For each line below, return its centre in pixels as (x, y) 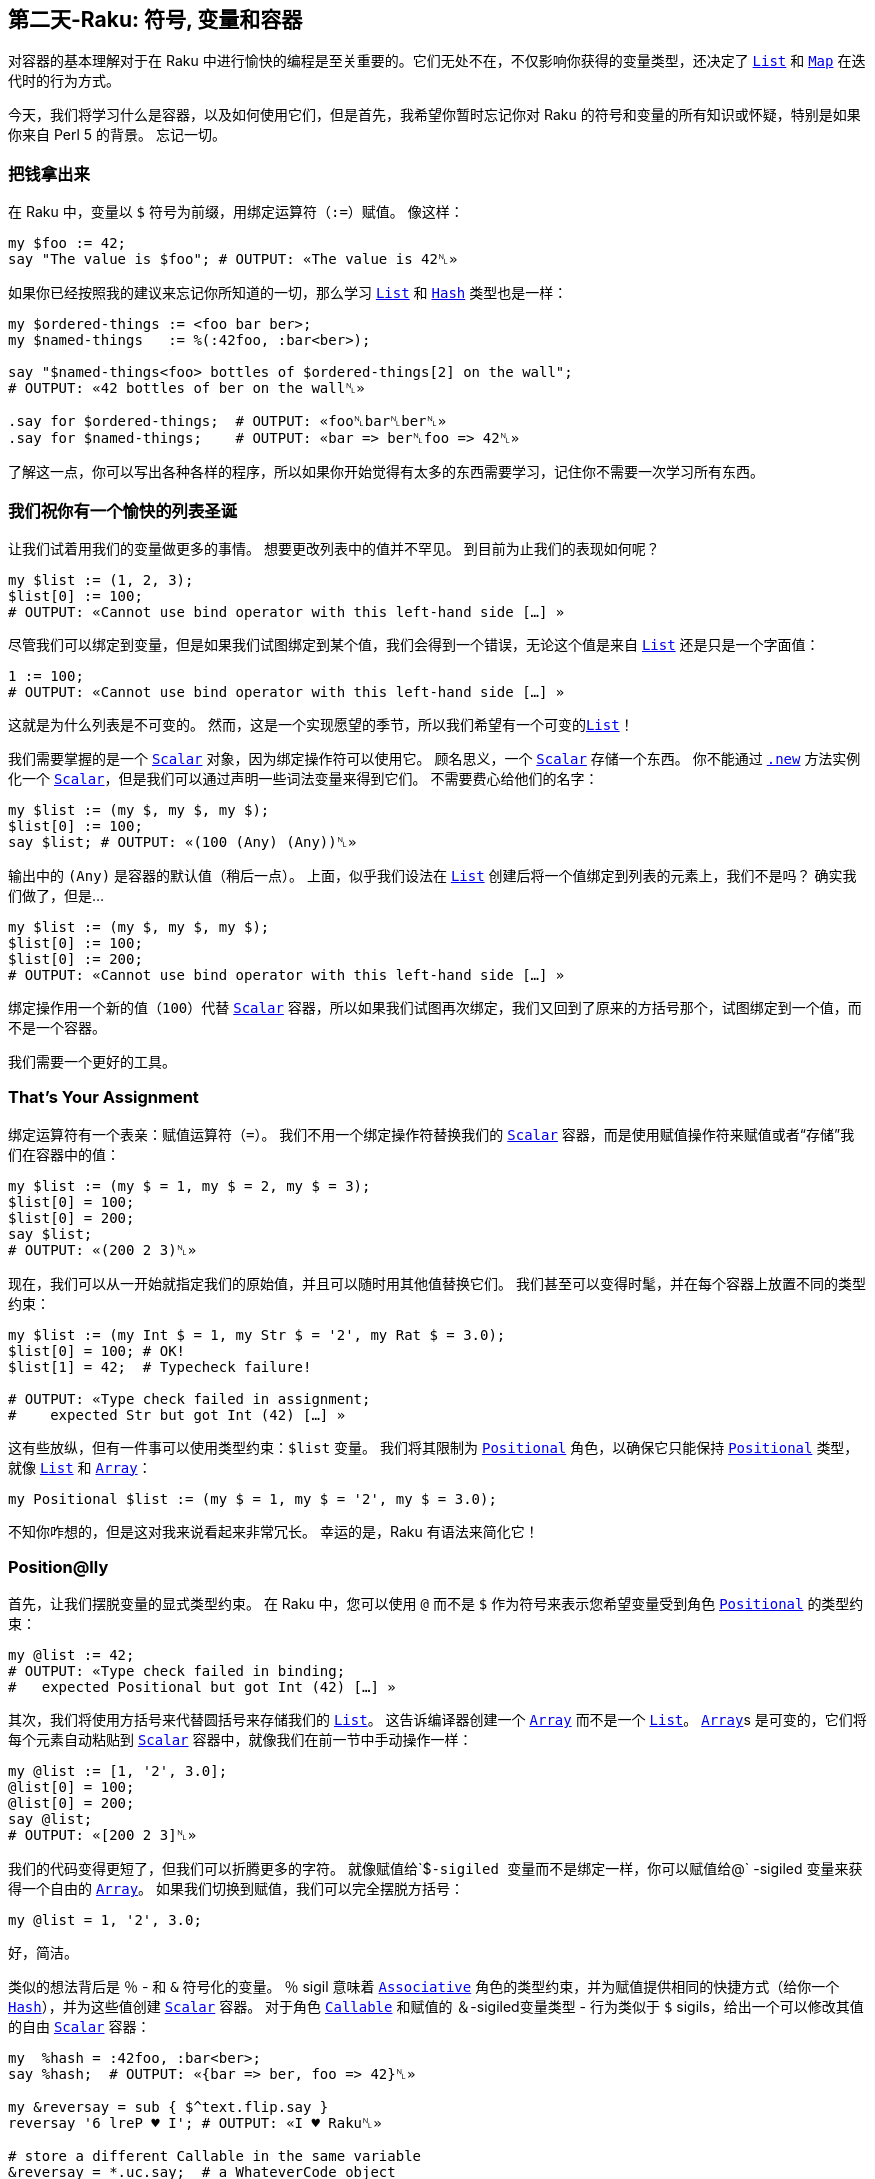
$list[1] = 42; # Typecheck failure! (160, 1366)
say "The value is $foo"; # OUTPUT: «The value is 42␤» (233, 259)
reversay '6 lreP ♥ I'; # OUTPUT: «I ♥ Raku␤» (195, 2123)
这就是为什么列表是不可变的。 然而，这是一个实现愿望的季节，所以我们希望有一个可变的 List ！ (321, 724)
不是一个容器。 (57, 1027)
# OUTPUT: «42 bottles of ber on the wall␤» (186, 388)
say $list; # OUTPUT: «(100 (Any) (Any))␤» (182, 841)
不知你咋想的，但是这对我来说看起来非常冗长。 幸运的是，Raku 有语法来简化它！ (273, 1531)
